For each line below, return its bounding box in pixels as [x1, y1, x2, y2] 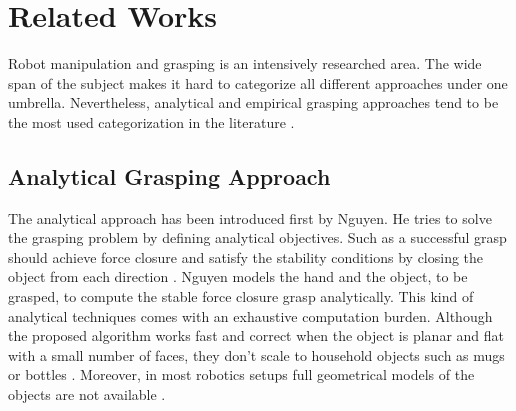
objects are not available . [8, 384, 166, 405]
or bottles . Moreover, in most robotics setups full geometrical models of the [8, 364, 475, 385]
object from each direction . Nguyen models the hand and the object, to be [8, 266, 468, 287]
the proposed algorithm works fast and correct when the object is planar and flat [8, 325, 505, 346]
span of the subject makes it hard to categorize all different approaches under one [8, 72, 508, 93]
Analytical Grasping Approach [8, 160, 331, 191]
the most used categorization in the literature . [8, 111, 295, 132]
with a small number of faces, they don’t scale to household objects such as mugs [8, 344, 505, 365]
